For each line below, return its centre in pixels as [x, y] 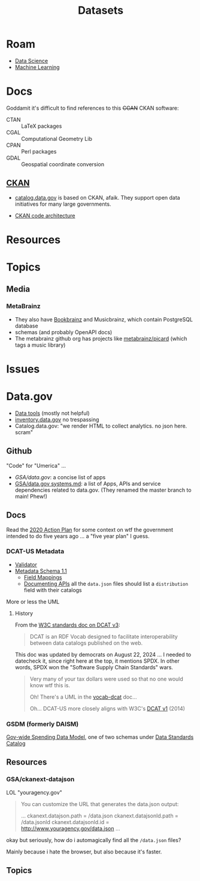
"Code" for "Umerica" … [36, 465]
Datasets [101, 10]
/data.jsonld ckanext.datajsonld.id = [65, 822]
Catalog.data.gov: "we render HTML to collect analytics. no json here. [101, 426]
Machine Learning [37, 67]
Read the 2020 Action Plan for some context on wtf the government [90, 530]
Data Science [31, 61]
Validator [26, 564]
